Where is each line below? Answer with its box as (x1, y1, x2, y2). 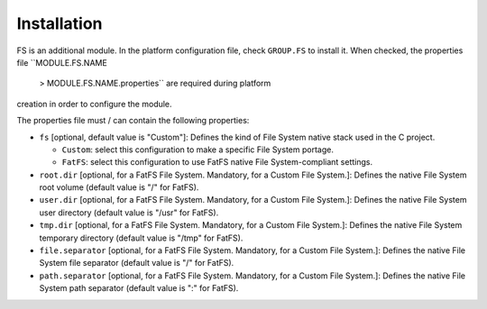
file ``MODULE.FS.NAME (16, 57, 107, 68)
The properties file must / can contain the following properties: (16, 115, 250, 126)
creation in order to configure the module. (16, 98, 172, 109)
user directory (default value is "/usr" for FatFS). (39, 207, 219, 218)
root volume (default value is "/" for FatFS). (39, 182, 199, 193)
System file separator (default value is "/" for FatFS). (39, 258, 234, 268)
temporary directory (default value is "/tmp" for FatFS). (39, 232, 243, 243)
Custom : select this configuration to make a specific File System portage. (61, 144, 334, 155)
